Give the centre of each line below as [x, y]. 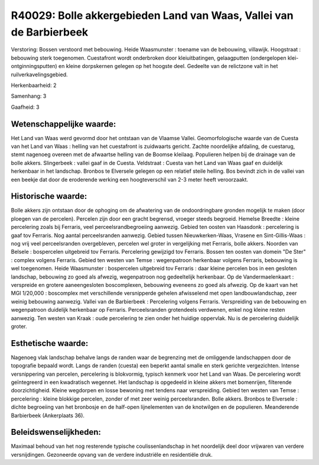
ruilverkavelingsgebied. [39, 75]
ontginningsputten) [34, 66]
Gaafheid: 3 [25, 107]
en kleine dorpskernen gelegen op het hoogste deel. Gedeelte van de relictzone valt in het [168, 66]
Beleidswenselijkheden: [56, 432]
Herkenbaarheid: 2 [34, 85]
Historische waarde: [49, 196]
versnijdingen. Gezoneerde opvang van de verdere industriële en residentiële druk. [112, 454]
